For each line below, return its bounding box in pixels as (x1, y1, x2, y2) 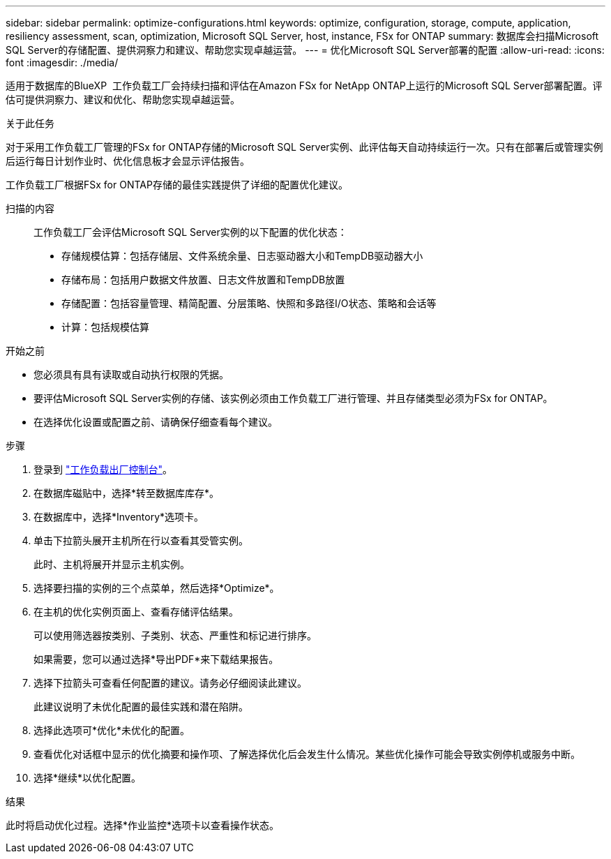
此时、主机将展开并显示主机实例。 (33, 558, 190, 570)
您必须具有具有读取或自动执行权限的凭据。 (33, 368, 229, 380)
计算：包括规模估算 (61, 321, 149, 333)
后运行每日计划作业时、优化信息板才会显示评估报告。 (6, 155, 250, 167)
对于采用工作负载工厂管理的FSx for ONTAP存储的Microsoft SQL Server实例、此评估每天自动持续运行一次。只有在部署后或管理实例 (6, 141, 603, 153)
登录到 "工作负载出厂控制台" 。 (33, 463, 172, 475)
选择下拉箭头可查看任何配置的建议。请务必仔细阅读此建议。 (33, 677, 307, 689)
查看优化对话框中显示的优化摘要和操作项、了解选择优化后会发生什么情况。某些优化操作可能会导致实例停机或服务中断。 (33, 748, 580, 760)
